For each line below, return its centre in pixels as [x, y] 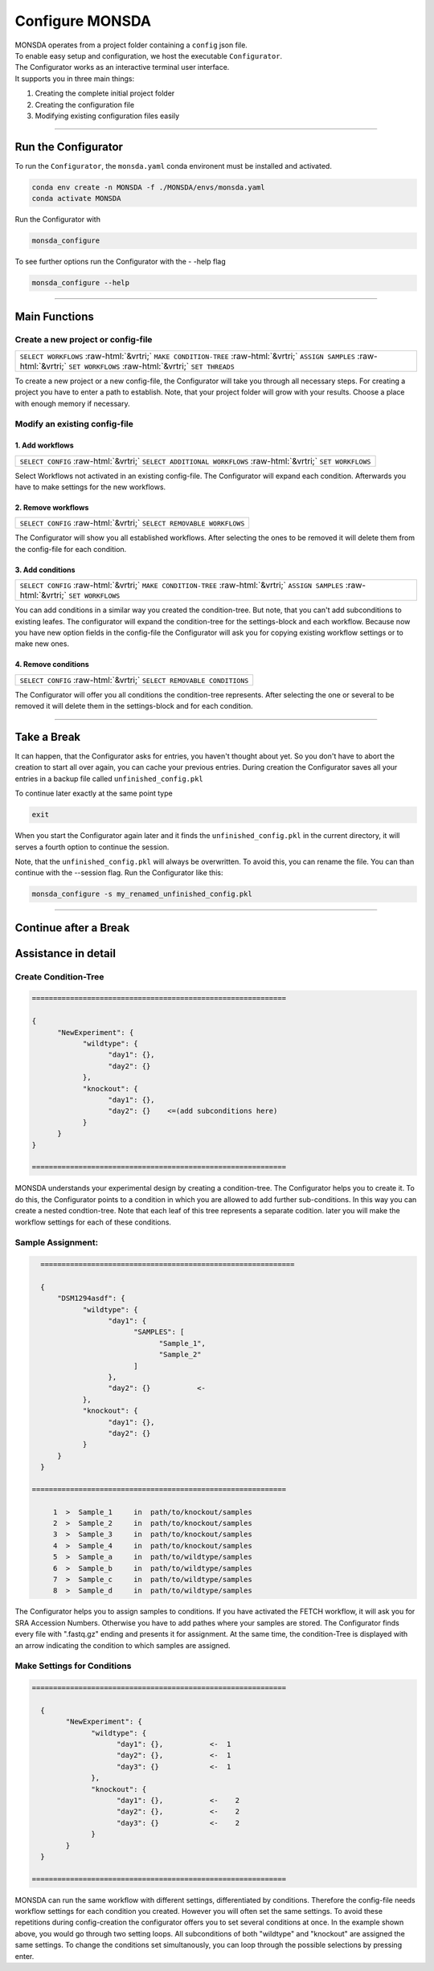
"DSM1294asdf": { [92, 1298]
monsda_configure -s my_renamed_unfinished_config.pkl [142, 894]
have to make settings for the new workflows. [90, 487]
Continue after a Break [72, 928]
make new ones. [42, 644]
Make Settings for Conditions [73, 1666]
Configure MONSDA [83, 21]
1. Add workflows [44, 445]
